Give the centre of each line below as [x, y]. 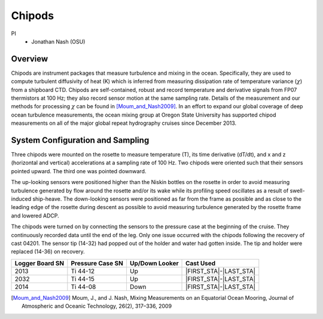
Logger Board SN [39, 263]
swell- [297, 191]
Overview [30, 59]
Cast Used [201, 263]
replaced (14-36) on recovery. [48, 251]
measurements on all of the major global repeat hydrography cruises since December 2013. [124, 123]
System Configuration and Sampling [80, 140]
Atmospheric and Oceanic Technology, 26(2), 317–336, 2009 [97, 306]
